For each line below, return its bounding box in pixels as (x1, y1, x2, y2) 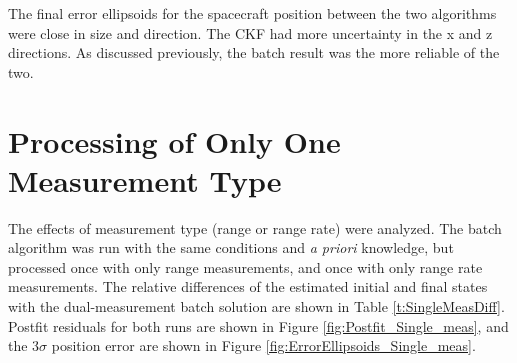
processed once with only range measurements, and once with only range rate (8, 256, 483, 277)
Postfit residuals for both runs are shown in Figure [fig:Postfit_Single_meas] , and (8, 315, 509, 336)
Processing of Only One (8, 120, 341, 161)
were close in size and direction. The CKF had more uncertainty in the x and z (8, 22, 493, 43)
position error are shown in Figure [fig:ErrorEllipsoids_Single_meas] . (51, 335, 476, 356)
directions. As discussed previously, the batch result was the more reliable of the (8, 42, 500, 63)
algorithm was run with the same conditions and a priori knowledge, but (8, 237, 454, 258)
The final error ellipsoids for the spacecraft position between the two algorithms (8, 3, 497, 23)
